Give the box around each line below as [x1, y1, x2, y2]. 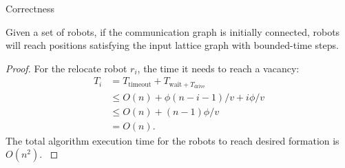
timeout [128, 81, 151, 88]
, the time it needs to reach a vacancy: [137, 61, 300, 75]
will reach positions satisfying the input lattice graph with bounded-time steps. [6, 38, 339, 52]
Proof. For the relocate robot [6, 61, 127, 75]
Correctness [6, 1, 54, 15]
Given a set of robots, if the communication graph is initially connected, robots [6, 24, 340, 39]
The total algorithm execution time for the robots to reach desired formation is [6, 133, 339, 147]
